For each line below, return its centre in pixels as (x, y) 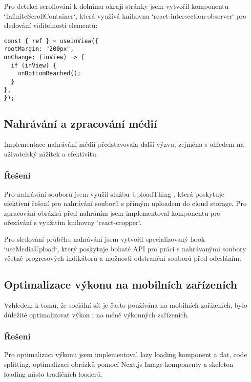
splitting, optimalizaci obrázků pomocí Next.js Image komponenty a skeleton (119, 364)
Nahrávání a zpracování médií (81, 124)
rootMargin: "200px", (39, 49)
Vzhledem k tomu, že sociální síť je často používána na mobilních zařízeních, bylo (126, 305)
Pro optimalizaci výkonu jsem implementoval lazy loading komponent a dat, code (125, 354)
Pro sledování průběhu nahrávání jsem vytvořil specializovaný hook (105, 239)
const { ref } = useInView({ (51, 41)
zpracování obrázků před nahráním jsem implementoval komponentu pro (112, 213)
